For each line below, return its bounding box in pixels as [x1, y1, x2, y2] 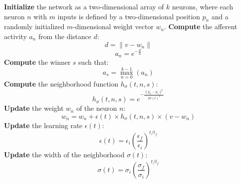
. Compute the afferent [164, 21, 238, 32]
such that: [78, 56, 109, 67]
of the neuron [76, 103, 117, 113]
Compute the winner [4, 56, 71, 67]
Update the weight [4, 103, 64, 113]
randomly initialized [4, 21, 65, 32]
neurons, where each [172, 1, 233, 11]
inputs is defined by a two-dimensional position [57, 11, 201, 21]
